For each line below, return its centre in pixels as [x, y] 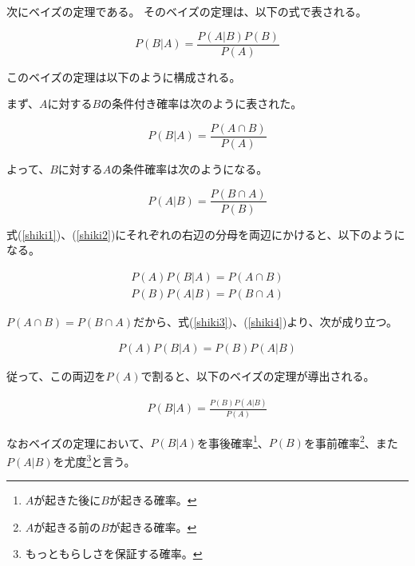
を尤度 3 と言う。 [94, 460]
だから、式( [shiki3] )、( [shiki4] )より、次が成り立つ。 [265, 321]
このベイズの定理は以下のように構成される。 [124, 76]
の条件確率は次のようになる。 [190, 168]
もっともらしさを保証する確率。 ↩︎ [114, 554]
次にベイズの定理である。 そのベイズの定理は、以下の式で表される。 [187, 11]
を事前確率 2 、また [351, 441]
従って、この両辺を [56, 376]
